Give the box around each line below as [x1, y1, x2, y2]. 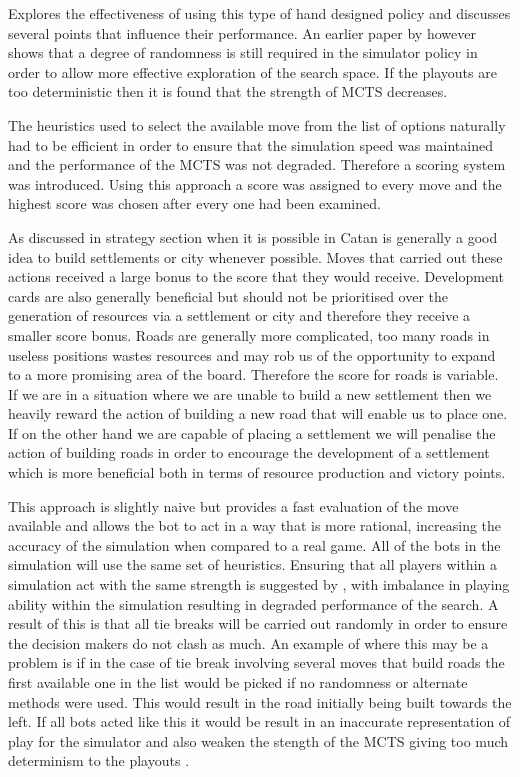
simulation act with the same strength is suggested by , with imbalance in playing [8, 574, 510, 595]
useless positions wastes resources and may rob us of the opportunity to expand [8, 344, 496, 365]
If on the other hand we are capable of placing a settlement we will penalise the [8, 422, 496, 443]
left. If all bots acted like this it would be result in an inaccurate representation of [8, 711, 511, 732]
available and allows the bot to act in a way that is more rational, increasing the [8, 515, 502, 536]
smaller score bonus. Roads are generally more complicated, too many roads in [8, 324, 490, 345]
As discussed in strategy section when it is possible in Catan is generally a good [8, 226, 498, 247]
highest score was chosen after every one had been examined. [8, 193, 381, 214]
